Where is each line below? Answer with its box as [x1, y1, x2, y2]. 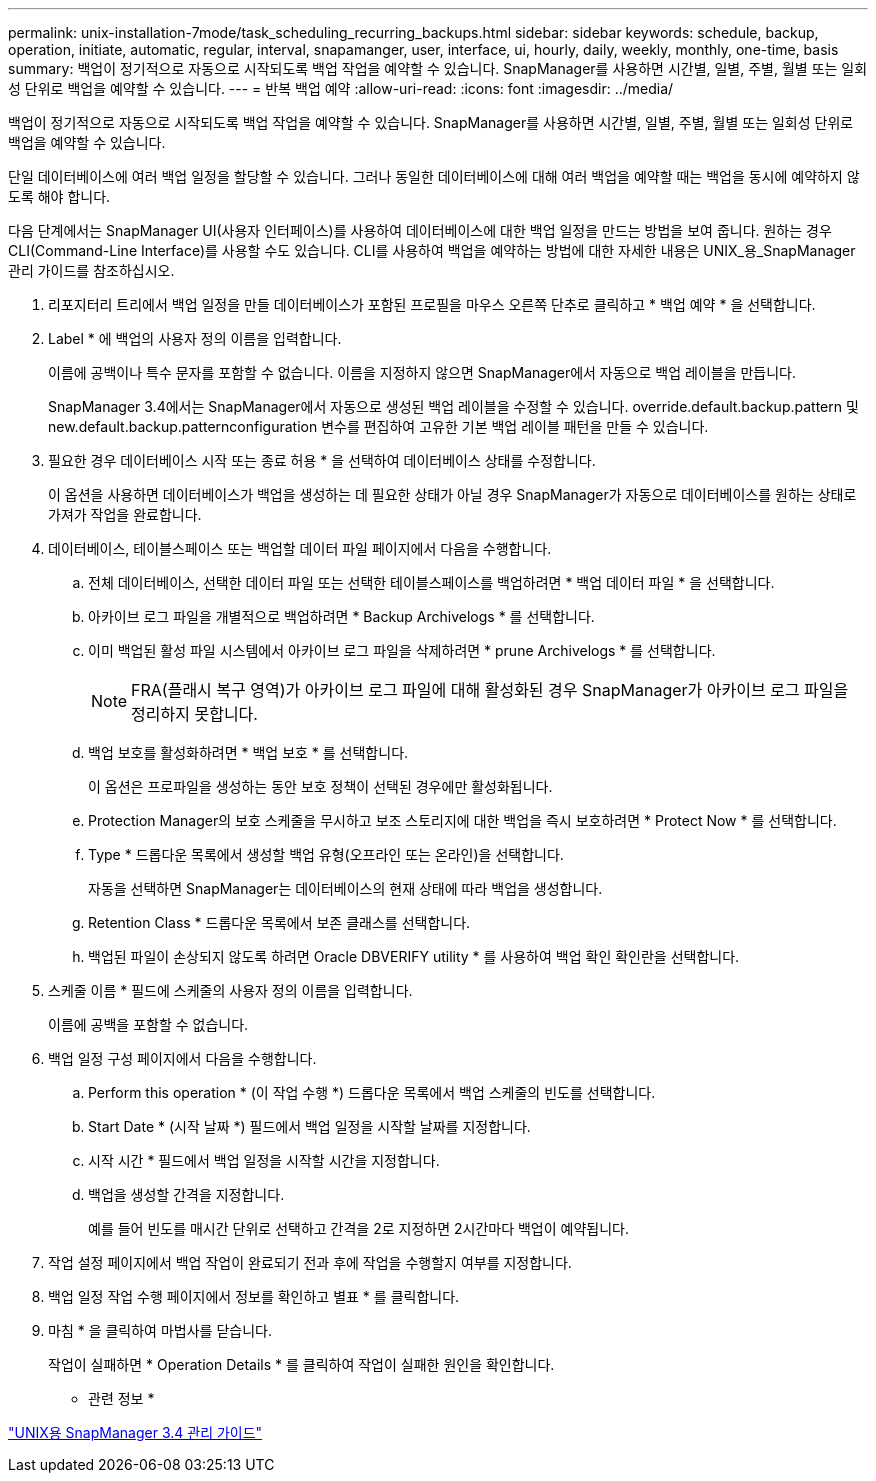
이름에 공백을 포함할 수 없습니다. [48, 1016, 249, 1033]
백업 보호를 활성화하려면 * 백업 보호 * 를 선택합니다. [88, 744, 409, 761]
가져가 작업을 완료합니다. [48, 506, 202, 523]
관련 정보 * [88, 1390, 155, 1407]
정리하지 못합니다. [131, 704, 258, 724]
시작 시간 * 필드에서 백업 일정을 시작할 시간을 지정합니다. [88, 1152, 440, 1169]
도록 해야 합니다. [8, 188, 111, 205]
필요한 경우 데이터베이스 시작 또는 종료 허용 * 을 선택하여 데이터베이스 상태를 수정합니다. [48, 452, 596, 469]
